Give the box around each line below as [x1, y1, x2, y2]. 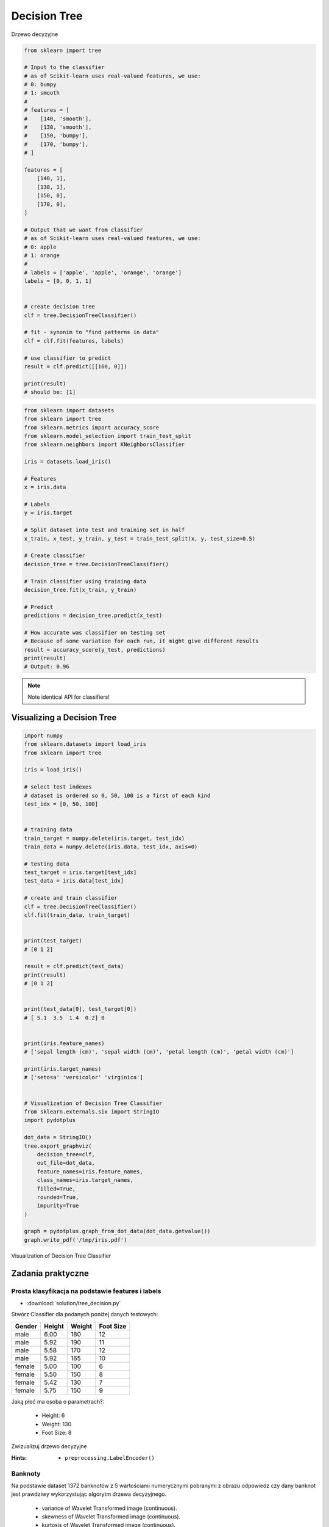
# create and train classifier [24, 895, 118, 902]
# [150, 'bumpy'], [24, 132, 89, 139]
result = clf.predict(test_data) [24, 963, 124, 970]
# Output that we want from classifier [24, 226, 143, 233]
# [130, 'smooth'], [24, 124, 92, 131]
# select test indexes [24, 784, 92, 790]
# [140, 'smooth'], [24, 115, 92, 122]
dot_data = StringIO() [24, 1134, 92, 1141]
